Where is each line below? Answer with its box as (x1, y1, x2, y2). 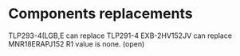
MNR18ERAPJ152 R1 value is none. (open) (8, 39, 145, 48)
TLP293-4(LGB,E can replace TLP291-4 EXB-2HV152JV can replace (8, 31, 233, 40)
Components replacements (8, 5, 193, 23)
